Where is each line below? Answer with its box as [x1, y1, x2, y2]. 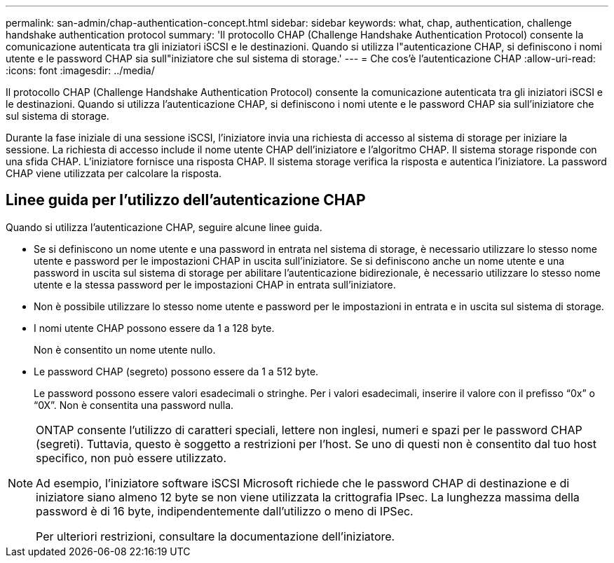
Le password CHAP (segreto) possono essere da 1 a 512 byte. [34, 365, 319, 377]
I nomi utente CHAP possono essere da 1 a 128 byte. [34, 321, 275, 334]
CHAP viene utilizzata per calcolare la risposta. [6, 167, 222, 179]
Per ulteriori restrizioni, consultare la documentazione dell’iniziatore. [36, 529, 395, 543]
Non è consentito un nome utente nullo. [34, 343, 216, 356]
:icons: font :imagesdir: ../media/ [6, 64, 155, 76]
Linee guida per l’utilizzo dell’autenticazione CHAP [6, 191, 366, 209]
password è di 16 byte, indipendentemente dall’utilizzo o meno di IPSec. [36, 503, 414, 518]
